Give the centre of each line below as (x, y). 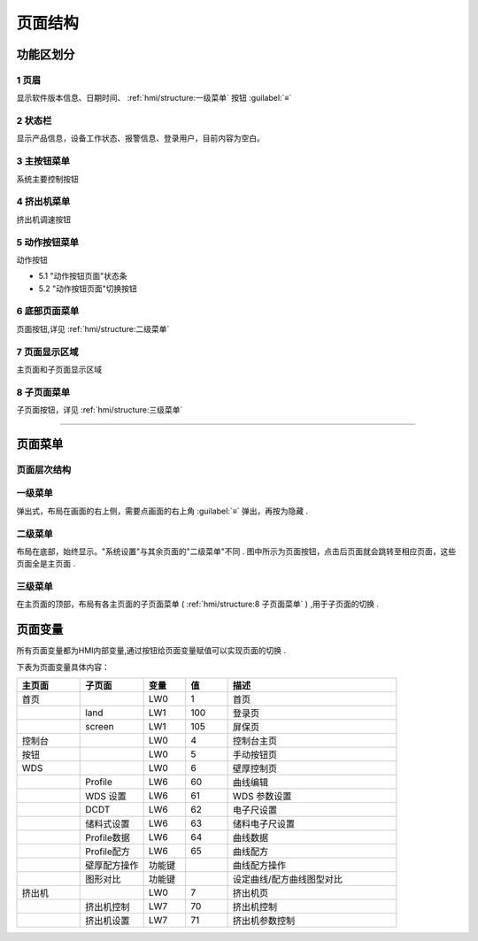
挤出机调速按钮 (43, 219)
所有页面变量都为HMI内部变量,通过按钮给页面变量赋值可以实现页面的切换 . (151, 651)
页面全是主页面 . (46, 564)
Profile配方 (108, 852)
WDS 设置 (106, 797)
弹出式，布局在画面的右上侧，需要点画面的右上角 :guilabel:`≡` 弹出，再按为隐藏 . (162, 511)
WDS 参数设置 (262, 797)
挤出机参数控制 (264, 921)
